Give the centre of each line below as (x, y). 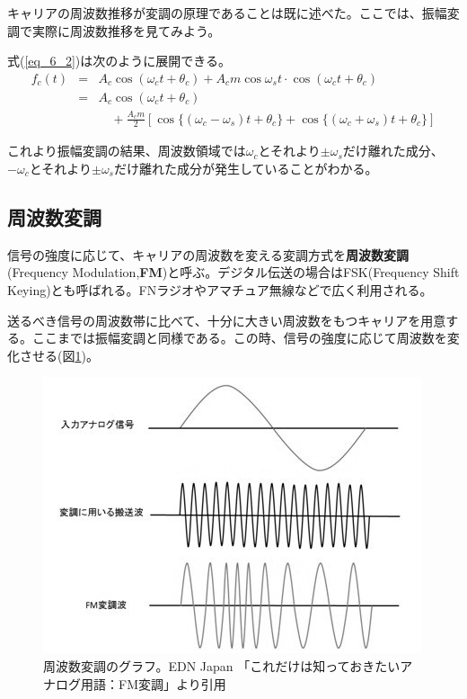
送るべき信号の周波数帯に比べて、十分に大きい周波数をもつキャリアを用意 (227, 320)
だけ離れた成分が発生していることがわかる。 (246, 169)
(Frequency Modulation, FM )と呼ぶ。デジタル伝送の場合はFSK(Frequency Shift (233, 272)
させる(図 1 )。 (59, 355)
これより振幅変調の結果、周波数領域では (127, 151)
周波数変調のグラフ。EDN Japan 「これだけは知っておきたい (222, 665)
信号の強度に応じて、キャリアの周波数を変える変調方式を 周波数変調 (208, 254)
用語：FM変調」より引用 (153, 683)
